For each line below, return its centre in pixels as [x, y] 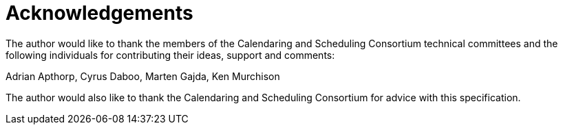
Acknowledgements [99, 13]
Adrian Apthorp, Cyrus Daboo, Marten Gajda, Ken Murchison [143, 76]
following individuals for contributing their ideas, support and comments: [170, 55]
